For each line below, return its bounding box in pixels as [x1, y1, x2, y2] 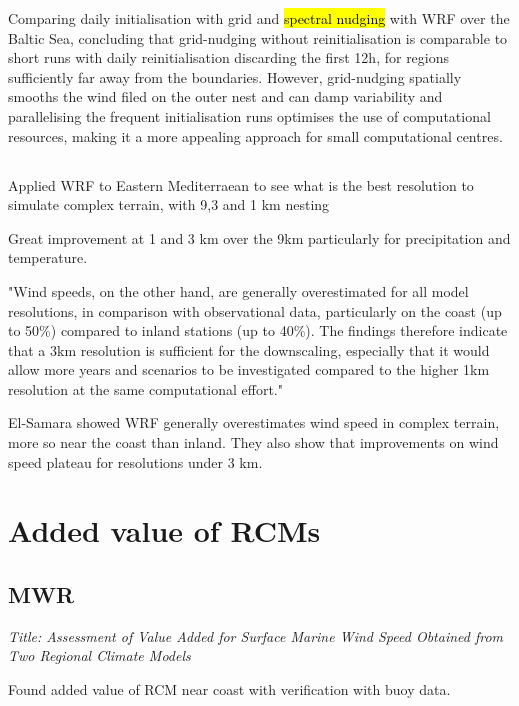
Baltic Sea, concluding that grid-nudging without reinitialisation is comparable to [8, 27, 508, 48]
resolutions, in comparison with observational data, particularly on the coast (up [8, 300, 502, 321]
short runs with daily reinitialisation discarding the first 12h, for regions [8, 47, 450, 68]
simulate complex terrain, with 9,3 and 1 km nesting [8, 194, 330, 215]
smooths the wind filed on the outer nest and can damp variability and [8, 86, 443, 107]
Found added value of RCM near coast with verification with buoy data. [8, 679, 451, 700]
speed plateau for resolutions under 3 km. [8, 451, 263, 472]
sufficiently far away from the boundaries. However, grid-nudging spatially [8, 66, 462, 87]
